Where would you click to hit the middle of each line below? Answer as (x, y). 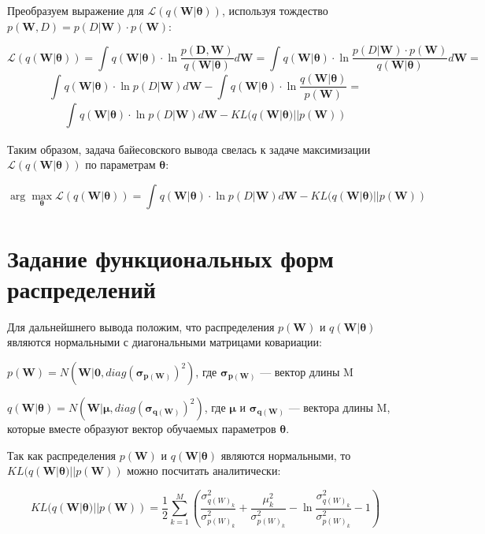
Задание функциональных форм (170, 258)
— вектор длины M (307, 372)
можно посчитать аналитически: (204, 471)
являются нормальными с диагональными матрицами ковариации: (165, 342)
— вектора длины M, (339, 407)
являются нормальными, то (286, 455)
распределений (81, 288)
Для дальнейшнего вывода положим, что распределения (141, 326)
